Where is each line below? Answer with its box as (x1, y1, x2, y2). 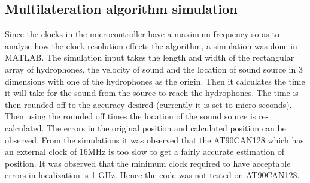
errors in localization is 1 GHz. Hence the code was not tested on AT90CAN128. (5, 169, 300, 181)
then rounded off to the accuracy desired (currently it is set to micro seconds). (5, 98, 292, 110)
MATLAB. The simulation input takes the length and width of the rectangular (5, 51, 294, 64)
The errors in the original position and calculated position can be (46, 121, 286, 134)
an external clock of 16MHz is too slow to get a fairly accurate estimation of (5, 145, 284, 158)
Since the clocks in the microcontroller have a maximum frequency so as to (5, 28, 279, 40)
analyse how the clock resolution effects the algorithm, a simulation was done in (5, 39, 297, 52)
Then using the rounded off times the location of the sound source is (5, 110, 256, 122)
